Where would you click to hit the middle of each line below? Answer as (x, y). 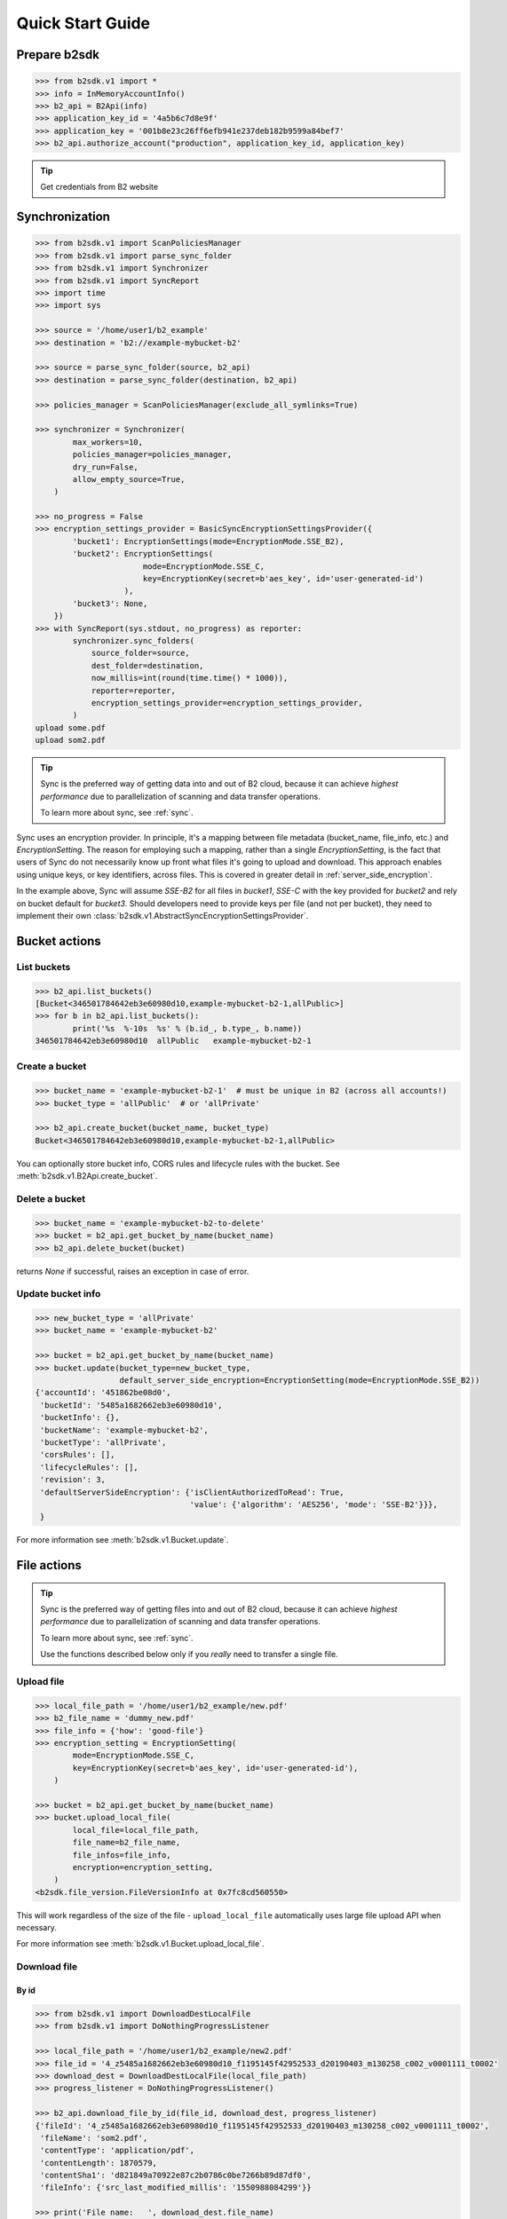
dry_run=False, (106, 467)
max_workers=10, (108, 442)
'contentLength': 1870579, (99, 2163)
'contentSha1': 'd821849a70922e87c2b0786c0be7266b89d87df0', (176, 2176)
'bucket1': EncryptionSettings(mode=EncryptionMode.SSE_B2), (208, 541)
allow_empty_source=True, (129, 479)
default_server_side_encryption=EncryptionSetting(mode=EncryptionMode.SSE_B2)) (300, 1381)
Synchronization (63, 217)
